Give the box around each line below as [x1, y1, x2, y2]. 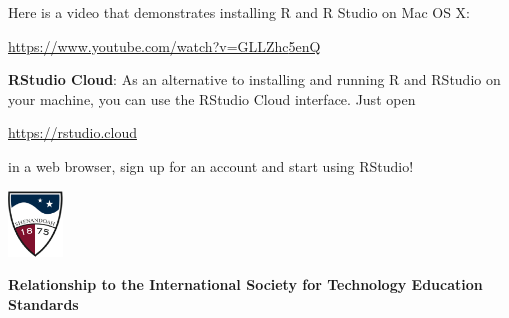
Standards [8, 293, 79, 314]
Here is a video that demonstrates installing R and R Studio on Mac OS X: [8, 2, 470, 22]
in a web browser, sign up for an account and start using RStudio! [8, 155, 414, 176]
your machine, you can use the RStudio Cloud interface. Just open [8, 88, 416, 109]
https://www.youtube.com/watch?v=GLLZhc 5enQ [8, 35, 321, 56]
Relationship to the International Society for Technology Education [8, 274, 483, 295]
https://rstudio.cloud [8, 122, 137, 143]
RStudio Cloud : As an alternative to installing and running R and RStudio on [8, 69, 501, 90]
